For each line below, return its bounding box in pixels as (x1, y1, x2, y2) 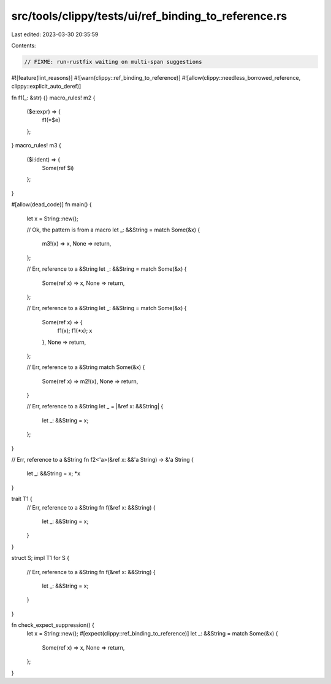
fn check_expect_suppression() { (11, 621, 95, 629)
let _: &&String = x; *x (26, 470, 81, 477)
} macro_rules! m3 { (11, 142, 61, 149)
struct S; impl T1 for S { (11, 554, 70, 562)
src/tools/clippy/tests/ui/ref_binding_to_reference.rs (11, 9, 287, 23)
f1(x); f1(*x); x (57, 327, 93, 335)
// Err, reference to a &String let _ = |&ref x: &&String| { (26, 403, 164, 410)
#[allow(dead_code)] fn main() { (11, 201, 92, 208)
